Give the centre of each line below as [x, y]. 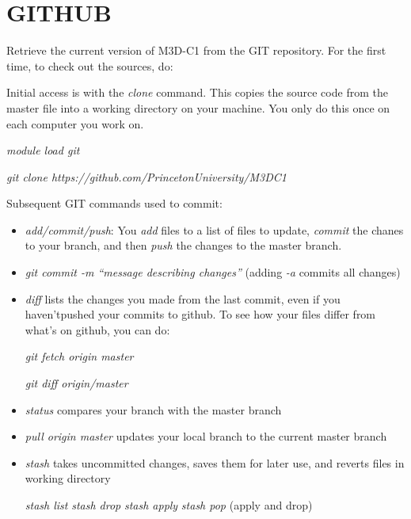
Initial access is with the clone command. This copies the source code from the [197, 92]
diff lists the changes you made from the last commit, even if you [183, 298]
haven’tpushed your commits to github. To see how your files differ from [200, 314]
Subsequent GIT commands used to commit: [114, 203]
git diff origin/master [76, 383]
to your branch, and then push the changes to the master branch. [183, 245]
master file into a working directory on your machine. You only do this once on [198, 107]
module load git [43, 150]
